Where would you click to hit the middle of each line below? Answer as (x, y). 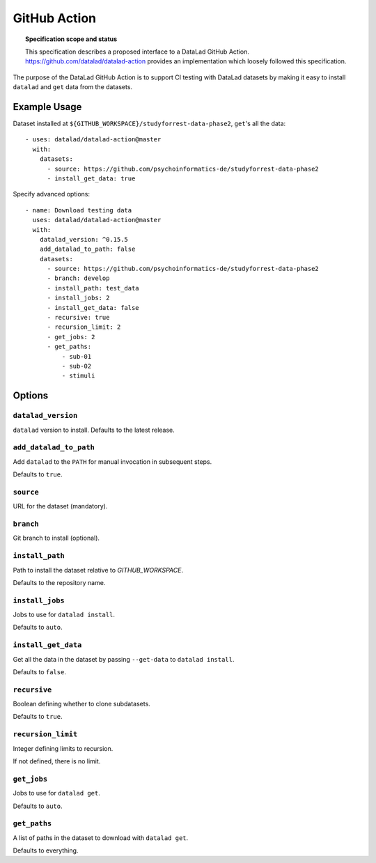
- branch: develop (78, 278)
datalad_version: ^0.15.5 (84, 239)
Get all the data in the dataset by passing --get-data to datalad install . (124, 659)
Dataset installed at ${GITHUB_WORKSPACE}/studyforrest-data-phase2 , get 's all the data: (149, 124)
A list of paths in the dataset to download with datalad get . (101, 838)
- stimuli (78, 376)
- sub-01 (77, 356)
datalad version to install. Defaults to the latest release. (94, 430)
